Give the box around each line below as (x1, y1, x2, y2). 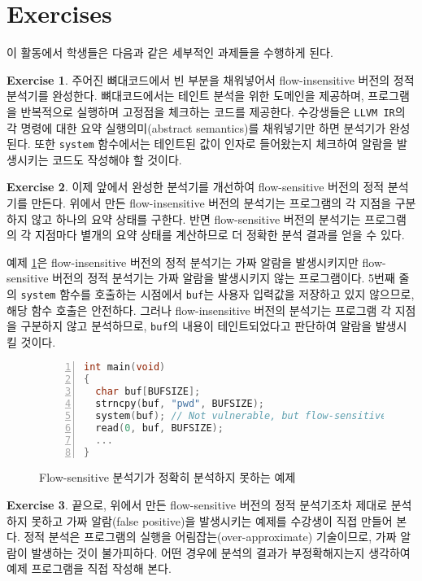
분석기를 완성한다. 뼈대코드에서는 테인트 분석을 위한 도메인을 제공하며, (7, 87, 364, 104)
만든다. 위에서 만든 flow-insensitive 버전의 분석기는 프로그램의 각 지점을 (31, 194, 392, 211)
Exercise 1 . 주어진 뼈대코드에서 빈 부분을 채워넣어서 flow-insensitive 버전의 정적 (7, 71, 415, 88)
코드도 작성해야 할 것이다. (52, 151, 182, 168)
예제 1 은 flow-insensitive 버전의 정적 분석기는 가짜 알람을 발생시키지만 (7, 253, 359, 270)
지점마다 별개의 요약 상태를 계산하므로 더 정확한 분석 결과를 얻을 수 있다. (35, 226, 405, 243)
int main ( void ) (84, 361, 166, 373)
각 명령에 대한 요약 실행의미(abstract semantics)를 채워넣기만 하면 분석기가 (7, 119, 386, 136)
